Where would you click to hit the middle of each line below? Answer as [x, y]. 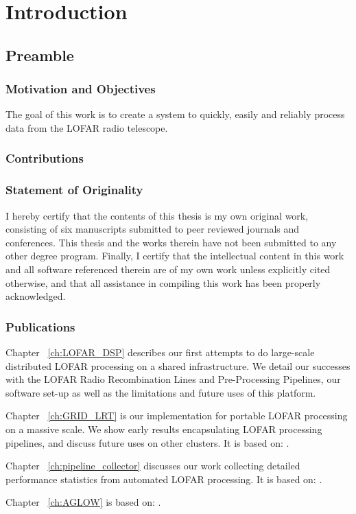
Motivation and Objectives [81, 89]
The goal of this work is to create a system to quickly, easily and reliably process [175, 114]
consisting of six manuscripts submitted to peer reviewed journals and [153, 229]
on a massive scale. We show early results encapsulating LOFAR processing [164, 429]
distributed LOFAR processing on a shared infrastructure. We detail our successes [178, 365]
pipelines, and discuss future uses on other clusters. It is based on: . [147, 442]
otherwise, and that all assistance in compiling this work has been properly [163, 282]
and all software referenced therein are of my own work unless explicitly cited [168, 269]
